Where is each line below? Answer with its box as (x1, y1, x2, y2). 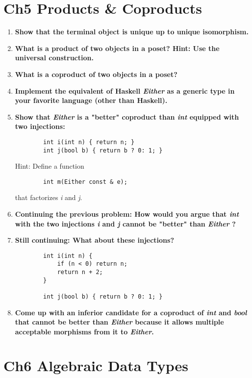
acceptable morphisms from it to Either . (15, 326, 154, 336)
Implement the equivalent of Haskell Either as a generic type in (15, 85, 235, 96)
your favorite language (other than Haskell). (15, 95, 168, 105)
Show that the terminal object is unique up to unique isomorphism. (15, 26, 249, 37)
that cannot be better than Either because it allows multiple (15, 317, 224, 327)
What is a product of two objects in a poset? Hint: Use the (15, 43, 220, 53)
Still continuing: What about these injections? (15, 235, 175, 245)
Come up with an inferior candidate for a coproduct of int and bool (15, 307, 247, 317)
